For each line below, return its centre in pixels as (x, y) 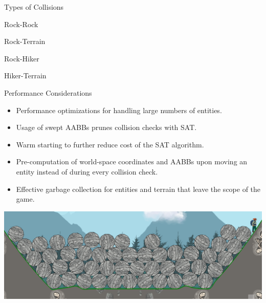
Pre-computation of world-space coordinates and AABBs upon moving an (132, 161)
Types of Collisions (34, 7)
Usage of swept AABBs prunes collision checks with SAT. (106, 127)
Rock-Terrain (25, 41)
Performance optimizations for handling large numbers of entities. (119, 110)
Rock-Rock (21, 24)
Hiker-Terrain (25, 75)
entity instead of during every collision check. (87, 171)
